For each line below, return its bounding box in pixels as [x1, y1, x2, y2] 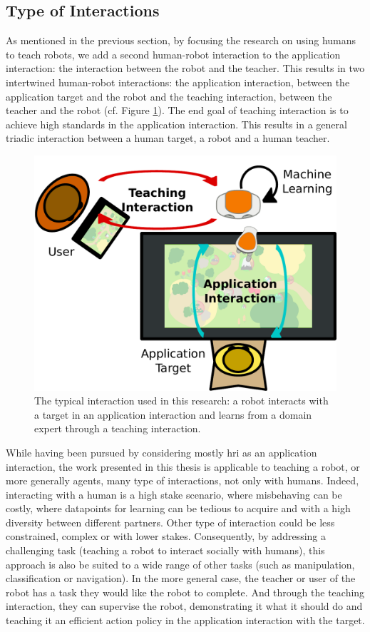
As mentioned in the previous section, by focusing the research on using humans [6, 33, 356, 48]
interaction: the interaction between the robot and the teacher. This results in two [6, 61, 365, 76]
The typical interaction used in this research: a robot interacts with [34, 393, 329, 408]
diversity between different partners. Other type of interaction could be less [6, 514, 335, 529]
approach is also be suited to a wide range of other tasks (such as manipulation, [6, 556, 355, 571]
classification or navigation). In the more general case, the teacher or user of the [6, 571, 356, 586]
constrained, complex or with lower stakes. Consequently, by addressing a [6, 529, 326, 544]
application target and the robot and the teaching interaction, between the [6, 88, 332, 103]
